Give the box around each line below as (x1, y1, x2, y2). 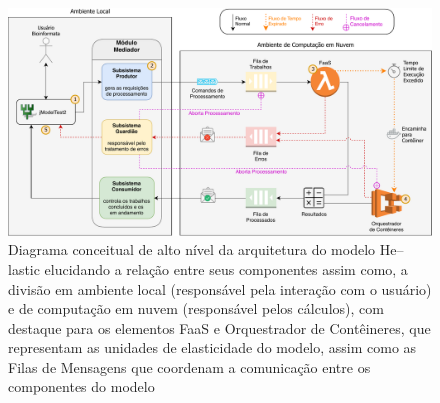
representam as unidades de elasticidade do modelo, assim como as (8, 337, 417, 358)
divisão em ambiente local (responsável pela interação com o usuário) (8, 278, 432, 299)
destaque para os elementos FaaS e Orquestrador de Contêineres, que (8, 317, 431, 338)
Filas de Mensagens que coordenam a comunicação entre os (8, 356, 371, 377)
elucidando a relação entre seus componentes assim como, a (44, 258, 408, 279)
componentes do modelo (8, 376, 155, 397)
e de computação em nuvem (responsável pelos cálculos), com (8, 298, 384, 319)
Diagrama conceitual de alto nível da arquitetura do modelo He (8, 239, 397, 260)
